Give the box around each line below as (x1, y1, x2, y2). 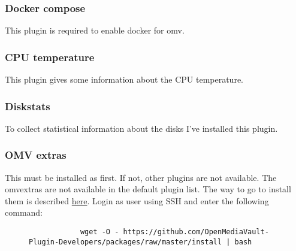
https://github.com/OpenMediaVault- (123, 228, 269, 237)
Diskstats (5, 98, 50, 113)
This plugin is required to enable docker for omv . (5, 24, 185, 37)
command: (5, 206, 43, 219)
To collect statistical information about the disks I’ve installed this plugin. (5, 122, 278, 134)
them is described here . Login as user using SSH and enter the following (5, 194, 269, 207)
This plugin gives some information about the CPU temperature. (5, 73, 244, 86)
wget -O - (80, 228, 119, 237)
